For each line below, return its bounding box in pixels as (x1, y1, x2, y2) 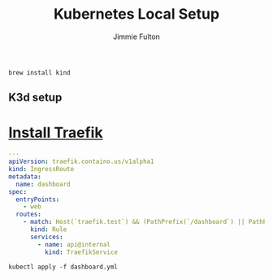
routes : (15, 210, 42, 219)
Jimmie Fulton (112, 32, 161, 41)
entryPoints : (15, 195, 60, 204)
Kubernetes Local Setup (53, 5, 220, 24)
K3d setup (8, 91, 63, 105)
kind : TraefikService (44, 248, 118, 256)
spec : (8, 187, 27, 195)
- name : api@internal (37, 240, 111, 248)
